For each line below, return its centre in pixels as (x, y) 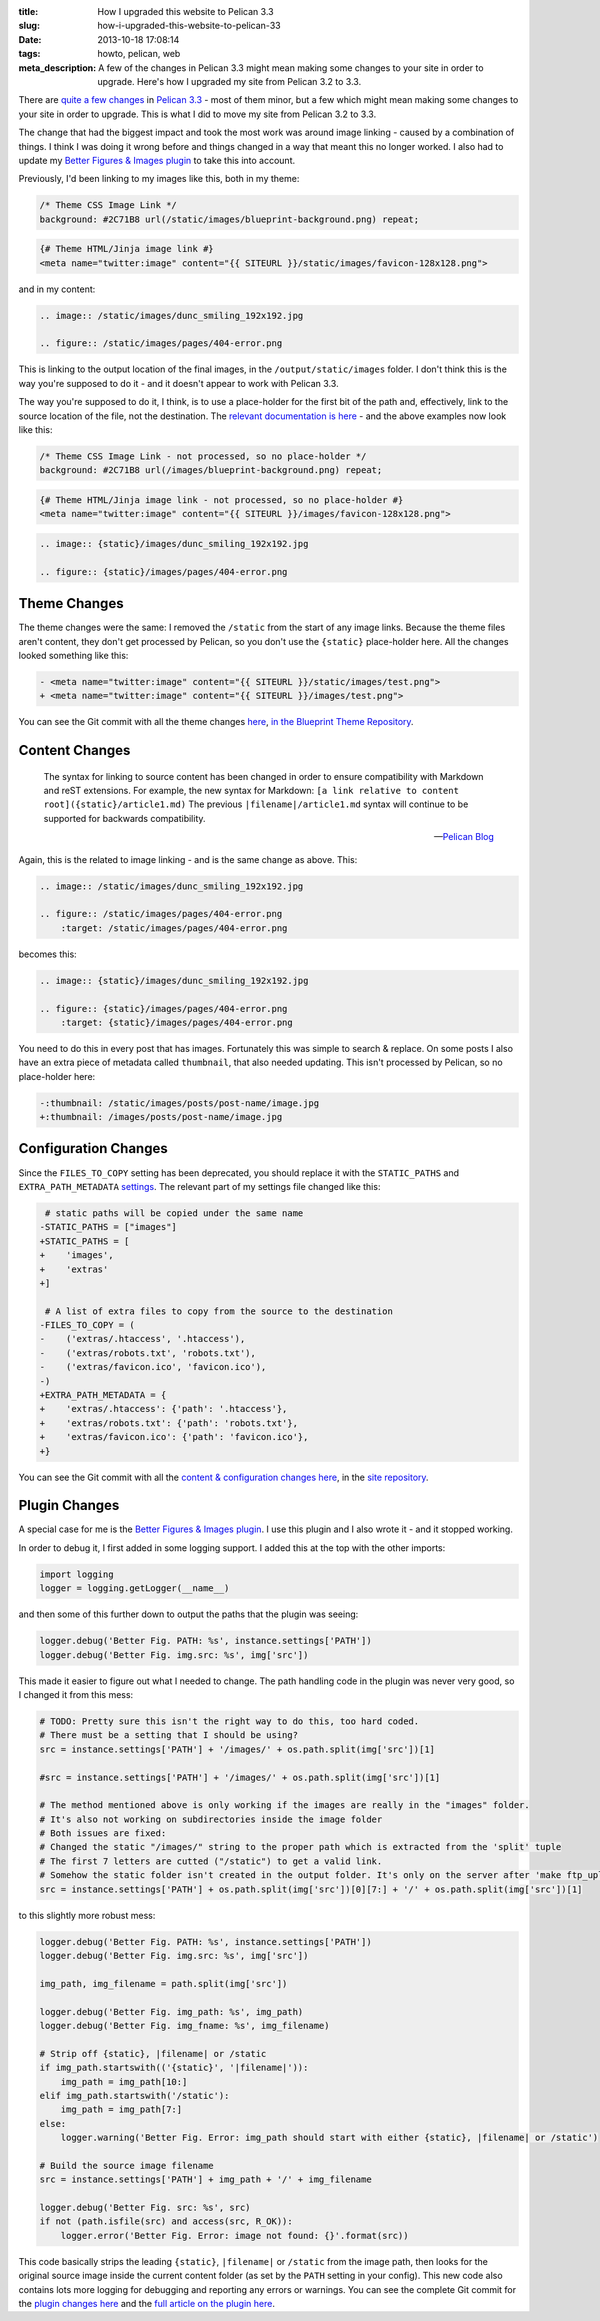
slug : (29, 26)
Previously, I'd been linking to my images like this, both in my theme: (159, 179)
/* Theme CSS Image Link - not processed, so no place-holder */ (203, 456)
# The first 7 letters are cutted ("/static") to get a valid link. (211, 1861)
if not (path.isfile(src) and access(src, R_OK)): (166, 2221)
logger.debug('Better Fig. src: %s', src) (145, 2208)
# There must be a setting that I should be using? (169, 1735)
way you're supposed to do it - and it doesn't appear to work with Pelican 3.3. (178, 383)
